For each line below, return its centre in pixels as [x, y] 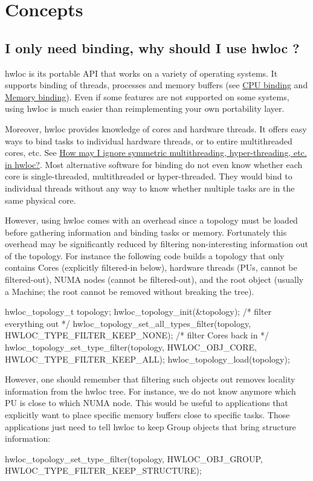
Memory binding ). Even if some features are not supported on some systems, [147, 96]
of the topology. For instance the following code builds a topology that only [145, 255]
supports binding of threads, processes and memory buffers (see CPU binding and [156, 85]
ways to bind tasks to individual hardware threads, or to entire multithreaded [149, 140]
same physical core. [40, 200]
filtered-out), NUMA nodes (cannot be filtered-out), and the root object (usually [154, 279]
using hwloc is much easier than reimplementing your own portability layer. [145, 108]
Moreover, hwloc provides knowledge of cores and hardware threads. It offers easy [156, 128]
